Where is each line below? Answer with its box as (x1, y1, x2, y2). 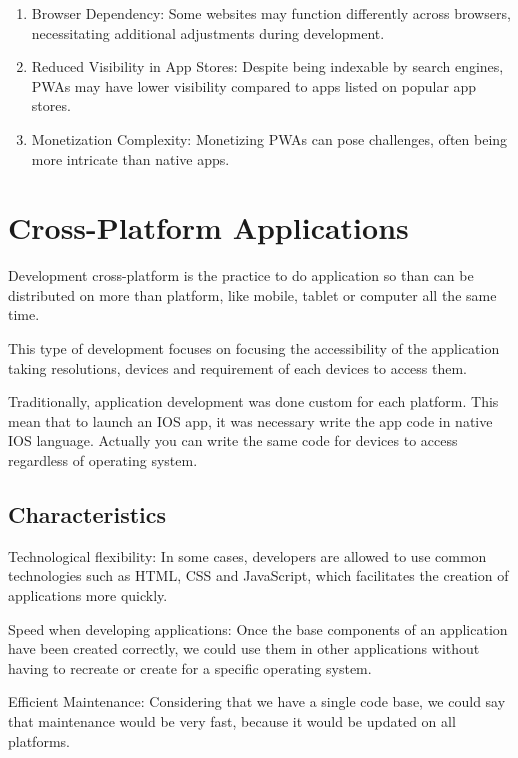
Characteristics (8, 499, 167, 530)
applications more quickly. (8, 585, 168, 606)
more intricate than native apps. (31, 148, 230, 169)
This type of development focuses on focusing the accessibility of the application (8, 338, 500, 359)
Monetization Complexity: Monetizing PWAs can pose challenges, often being (31, 128, 508, 149)
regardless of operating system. (8, 450, 198, 471)
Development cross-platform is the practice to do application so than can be (8, 265, 474, 286)
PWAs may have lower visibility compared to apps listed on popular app (31, 75, 477, 96)
